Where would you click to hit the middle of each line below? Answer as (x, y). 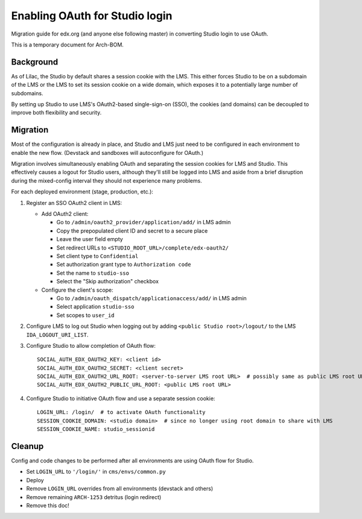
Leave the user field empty (90, 239)
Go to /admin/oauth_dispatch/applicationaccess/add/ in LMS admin (151, 298)
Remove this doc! (48, 505)
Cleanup (27, 446)
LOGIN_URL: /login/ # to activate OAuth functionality (121, 412)
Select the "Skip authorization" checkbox (108, 282)
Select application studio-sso (95, 307)
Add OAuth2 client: (65, 214)
